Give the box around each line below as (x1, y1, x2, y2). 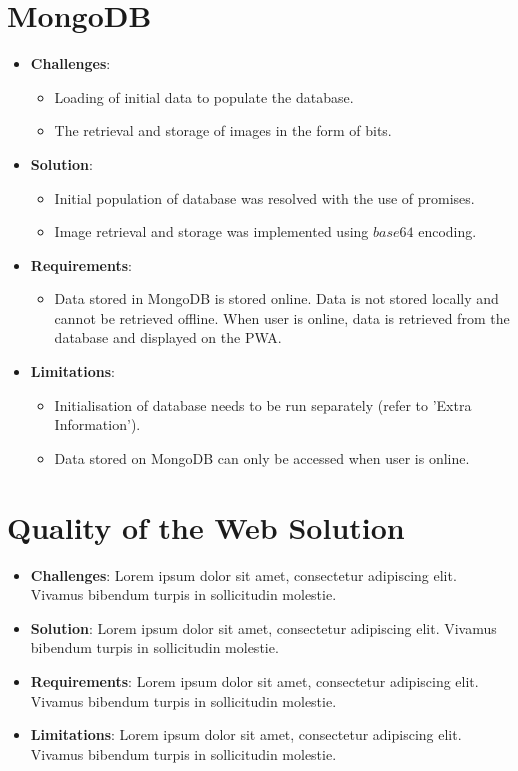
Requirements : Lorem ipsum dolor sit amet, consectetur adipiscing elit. (30, 670, 479, 691)
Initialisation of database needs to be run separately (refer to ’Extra (54, 394, 472, 415)
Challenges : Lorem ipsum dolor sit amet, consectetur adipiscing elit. (30, 564, 457, 585)
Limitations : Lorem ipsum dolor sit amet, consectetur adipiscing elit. (30, 724, 462, 745)
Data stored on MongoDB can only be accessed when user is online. (54, 447, 470, 468)
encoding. (418, 221, 477, 242)
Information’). (54, 414, 141, 435)
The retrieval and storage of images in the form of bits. (54, 120, 392, 141)
